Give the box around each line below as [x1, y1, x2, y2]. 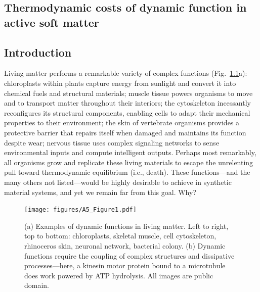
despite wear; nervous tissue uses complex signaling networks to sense [4, 137, 220, 148]
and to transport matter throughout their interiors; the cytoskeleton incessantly [4, 98, 251, 108]
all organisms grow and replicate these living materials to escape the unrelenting [4, 157, 253, 167]
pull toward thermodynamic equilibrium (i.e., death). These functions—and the [4, 167, 250, 177]
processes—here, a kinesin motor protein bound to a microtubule [24, 260, 226, 271]
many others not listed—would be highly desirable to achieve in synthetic [4, 176, 232, 187]
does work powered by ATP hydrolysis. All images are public [24, 270, 213, 280]
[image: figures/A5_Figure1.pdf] [24, 206, 137, 214]
